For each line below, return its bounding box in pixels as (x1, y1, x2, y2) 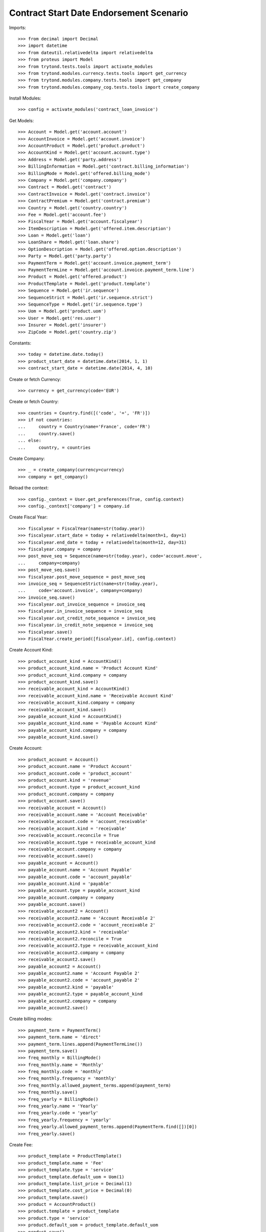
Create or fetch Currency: (9, 376, 62, 382)
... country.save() (18, 431, 75, 436)
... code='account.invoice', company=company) (18, 588, 143, 593)
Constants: (9, 340, 32, 346)
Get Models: (9, 117, 34, 123)
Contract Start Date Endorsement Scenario (9, 7, 188, 18)
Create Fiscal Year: (9, 514, 48, 520)
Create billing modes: (9, 1016, 53, 1022)
